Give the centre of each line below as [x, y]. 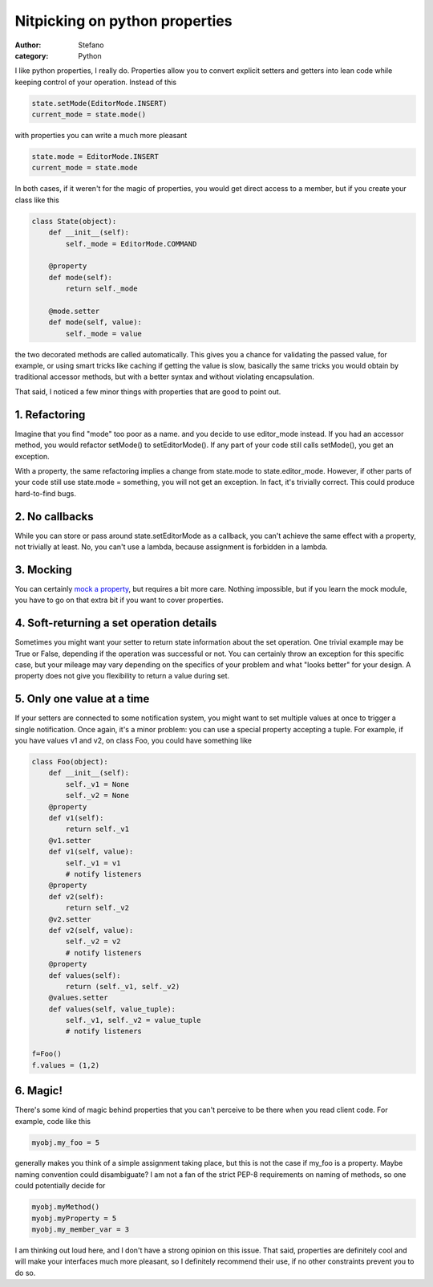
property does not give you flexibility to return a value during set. [122, 676]
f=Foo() [47, 1054]
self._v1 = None [97, 784]
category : [32, 55]
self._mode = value [103, 334]
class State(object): [74, 221]
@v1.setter [70, 840]
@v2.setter [70, 919]
